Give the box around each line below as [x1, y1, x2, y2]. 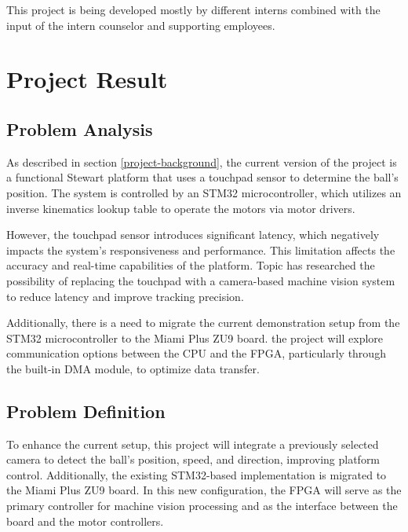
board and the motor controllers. [6, 512, 164, 529]
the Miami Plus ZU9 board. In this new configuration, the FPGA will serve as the [6, 482, 402, 498]
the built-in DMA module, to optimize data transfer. [6, 360, 260, 376]
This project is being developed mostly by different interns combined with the [6, 2, 381, 17]
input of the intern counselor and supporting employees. [6, 17, 275, 33]
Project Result [6, 63, 168, 95]
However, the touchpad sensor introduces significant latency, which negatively [6, 226, 380, 243]
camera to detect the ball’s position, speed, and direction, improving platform [6, 451, 381, 468]
